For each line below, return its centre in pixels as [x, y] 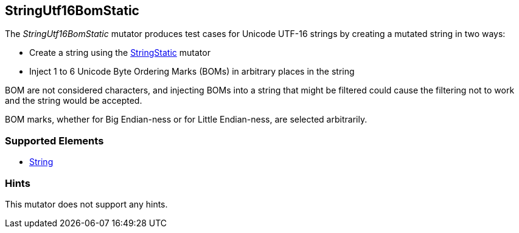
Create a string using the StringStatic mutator [120, 53]
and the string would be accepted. [74, 101]
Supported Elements [54, 140]
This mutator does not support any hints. [86, 204]
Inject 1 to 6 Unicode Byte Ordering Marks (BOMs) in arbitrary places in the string [192, 72]
